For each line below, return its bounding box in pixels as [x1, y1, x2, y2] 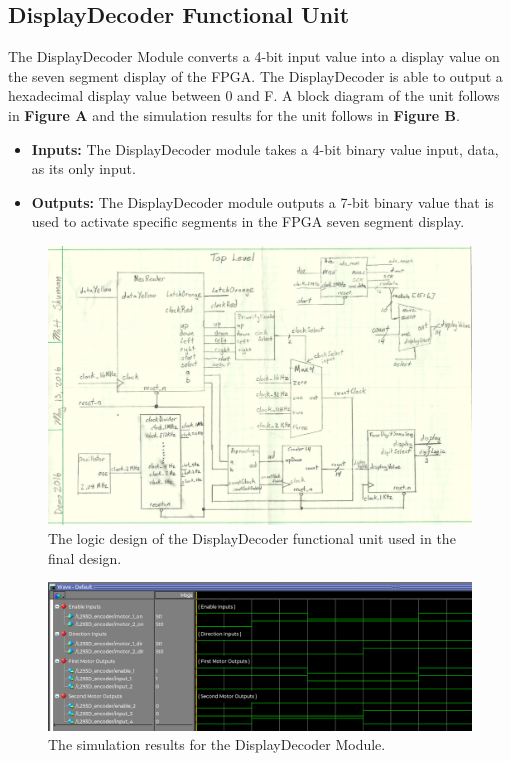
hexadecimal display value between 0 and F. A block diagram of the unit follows [8, 85, 500, 106]
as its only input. [31, 158, 136, 179]
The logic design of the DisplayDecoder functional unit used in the [48, 528, 456, 549]
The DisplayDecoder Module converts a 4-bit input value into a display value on [8, 46, 500, 67]
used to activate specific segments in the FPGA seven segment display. [31, 211, 465, 232]
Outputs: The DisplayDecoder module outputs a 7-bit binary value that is [31, 191, 494, 212]
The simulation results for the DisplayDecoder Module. [48, 734, 386, 755]
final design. [48, 547, 122, 568]
